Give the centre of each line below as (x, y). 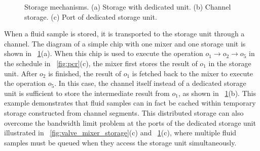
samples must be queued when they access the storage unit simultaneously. (120, 142)
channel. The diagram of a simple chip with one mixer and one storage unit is (125, 43)
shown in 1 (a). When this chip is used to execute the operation (104, 53)
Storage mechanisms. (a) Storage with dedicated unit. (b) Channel (128, 7)
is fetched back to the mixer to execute (192, 73)
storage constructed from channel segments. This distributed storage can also (124, 112)
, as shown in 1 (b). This (217, 93)
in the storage (230, 63)
